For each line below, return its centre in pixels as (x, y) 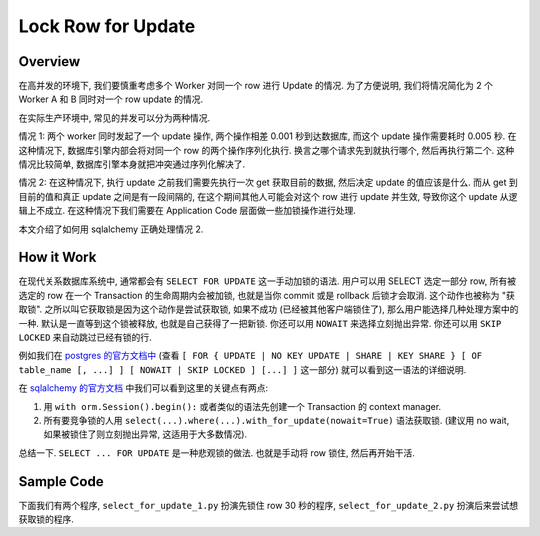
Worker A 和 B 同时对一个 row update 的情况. (111, 99)
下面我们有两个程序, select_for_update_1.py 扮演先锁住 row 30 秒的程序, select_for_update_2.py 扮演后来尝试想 (268, 505)
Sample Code (61, 481)
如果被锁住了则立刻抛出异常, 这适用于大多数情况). (145, 434)
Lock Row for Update (107, 26)
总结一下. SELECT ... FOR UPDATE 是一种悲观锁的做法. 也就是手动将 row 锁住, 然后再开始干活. (216, 452)
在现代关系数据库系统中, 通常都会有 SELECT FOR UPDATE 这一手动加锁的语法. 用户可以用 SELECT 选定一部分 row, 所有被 (267, 281)
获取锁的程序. (46, 519)
